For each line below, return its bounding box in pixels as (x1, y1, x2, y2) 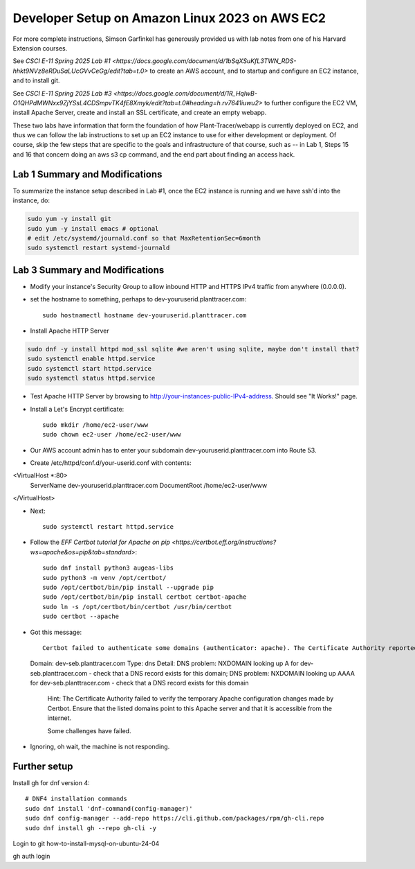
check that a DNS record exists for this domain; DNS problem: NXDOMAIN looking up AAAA (93, 669, 356, 677)
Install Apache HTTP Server (30, 326, 110, 335)
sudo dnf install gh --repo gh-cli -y (25, 824, 157, 832)
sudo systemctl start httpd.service (27, 365, 152, 372)
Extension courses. (12, 44, 68, 52)
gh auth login (12, 852, 50, 861)
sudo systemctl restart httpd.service (42, 523, 174, 531)
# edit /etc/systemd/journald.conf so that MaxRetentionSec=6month (27, 234, 261, 242)
